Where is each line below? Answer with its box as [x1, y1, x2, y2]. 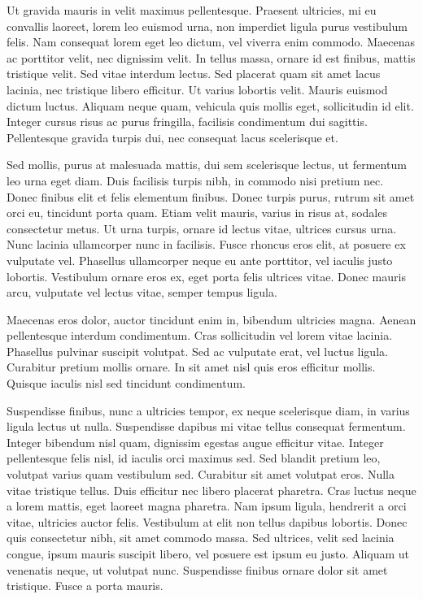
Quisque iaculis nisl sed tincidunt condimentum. [7, 375, 246, 392]
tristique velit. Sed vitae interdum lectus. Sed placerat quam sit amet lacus [7, 65, 381, 82]
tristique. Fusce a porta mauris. [7, 577, 164, 594]
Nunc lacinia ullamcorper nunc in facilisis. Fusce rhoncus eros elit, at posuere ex [7, 236, 406, 253]
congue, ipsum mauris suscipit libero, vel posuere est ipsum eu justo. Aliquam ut [7, 545, 410, 562]
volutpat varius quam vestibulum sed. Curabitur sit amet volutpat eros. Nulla [7, 466, 395, 483]
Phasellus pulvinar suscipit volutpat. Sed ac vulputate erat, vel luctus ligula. [7, 342, 388, 359]
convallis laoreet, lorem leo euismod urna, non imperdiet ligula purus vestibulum [7, 17, 408, 34]
